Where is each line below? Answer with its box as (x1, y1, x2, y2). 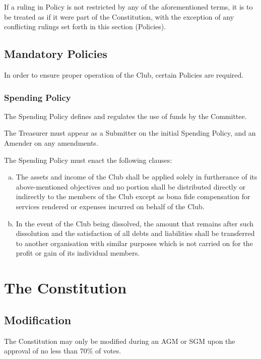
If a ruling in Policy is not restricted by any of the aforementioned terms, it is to (4, 2, 253, 12)
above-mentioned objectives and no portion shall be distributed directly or (16, 181, 246, 192)
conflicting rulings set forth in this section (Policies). (4, 21, 166, 32)
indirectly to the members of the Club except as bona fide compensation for (16, 191, 250, 202)
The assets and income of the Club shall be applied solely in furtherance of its (16, 171, 257, 182)
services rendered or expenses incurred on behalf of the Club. (16, 201, 205, 211)
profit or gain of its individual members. (16, 248, 140, 258)
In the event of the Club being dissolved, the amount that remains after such (16, 218, 254, 228)
